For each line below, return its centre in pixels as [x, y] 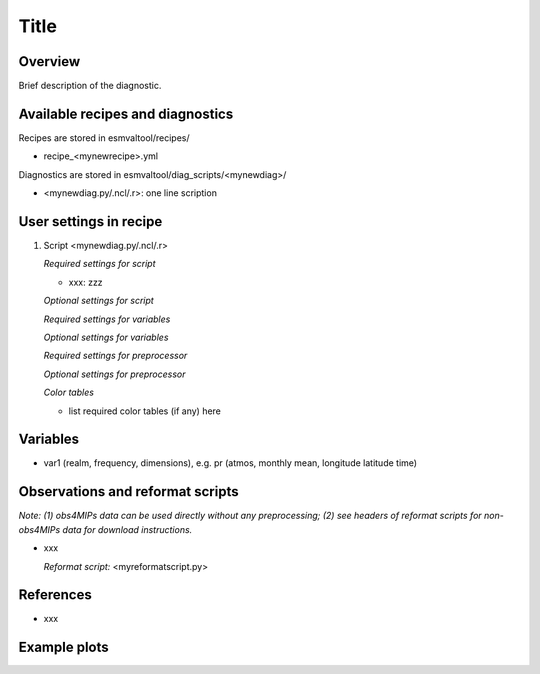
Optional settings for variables [106, 337]
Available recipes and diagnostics [126, 113]
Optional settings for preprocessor [114, 374]
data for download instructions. [127, 529]
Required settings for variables [107, 319]
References [55, 595]
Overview [49, 61]
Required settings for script [99, 264]
